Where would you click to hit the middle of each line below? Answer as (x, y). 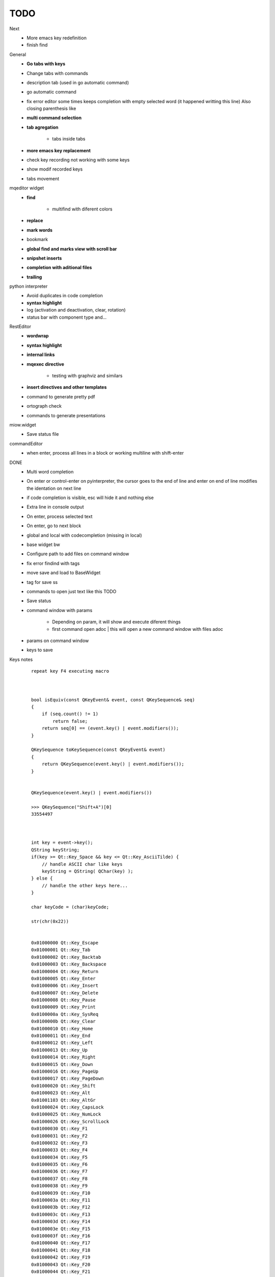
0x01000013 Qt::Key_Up (60, 1050)
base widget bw (44, 545)
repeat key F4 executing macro (70, 671)
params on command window (58, 641)
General (18, 54)
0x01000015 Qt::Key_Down (62, 1064)
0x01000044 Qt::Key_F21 (61, 1271)
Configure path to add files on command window (78, 554)
